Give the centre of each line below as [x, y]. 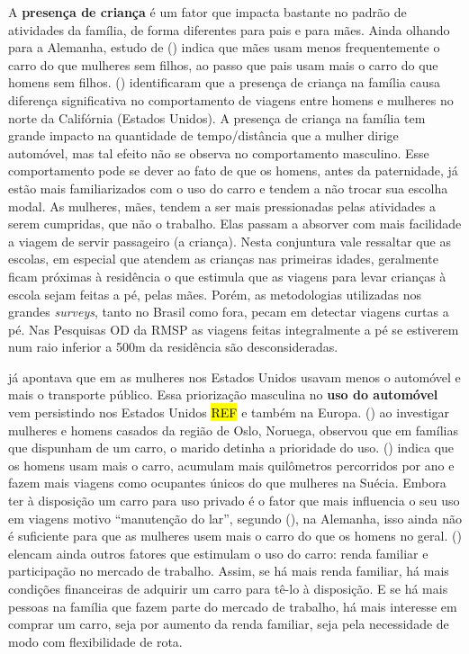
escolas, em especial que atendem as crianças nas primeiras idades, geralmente [223, 259]
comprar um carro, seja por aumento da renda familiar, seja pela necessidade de [229, 624]
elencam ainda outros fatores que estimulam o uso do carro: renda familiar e [218, 553]
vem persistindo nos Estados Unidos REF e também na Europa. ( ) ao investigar [229, 412]
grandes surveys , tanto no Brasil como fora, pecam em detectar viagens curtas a [229, 312]
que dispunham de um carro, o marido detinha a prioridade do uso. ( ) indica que [231, 448]
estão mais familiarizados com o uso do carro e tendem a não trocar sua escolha [228, 188]
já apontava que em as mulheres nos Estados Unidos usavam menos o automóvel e [234, 376]
